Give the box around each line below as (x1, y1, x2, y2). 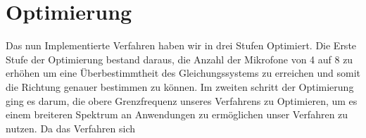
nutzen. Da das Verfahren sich (6, 120, 135, 135)
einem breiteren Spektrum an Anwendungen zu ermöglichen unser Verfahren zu (6, 107, 348, 122)
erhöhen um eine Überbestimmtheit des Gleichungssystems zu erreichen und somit (6, 65, 360, 80)
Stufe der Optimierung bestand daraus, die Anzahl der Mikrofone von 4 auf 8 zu (6, 51, 353, 66)
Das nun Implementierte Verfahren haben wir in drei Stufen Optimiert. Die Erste (6, 38, 357, 53)
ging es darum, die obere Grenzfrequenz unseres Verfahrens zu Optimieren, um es (6, 93, 358, 108)
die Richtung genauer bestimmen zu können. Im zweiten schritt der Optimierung (6, 79, 354, 94)
